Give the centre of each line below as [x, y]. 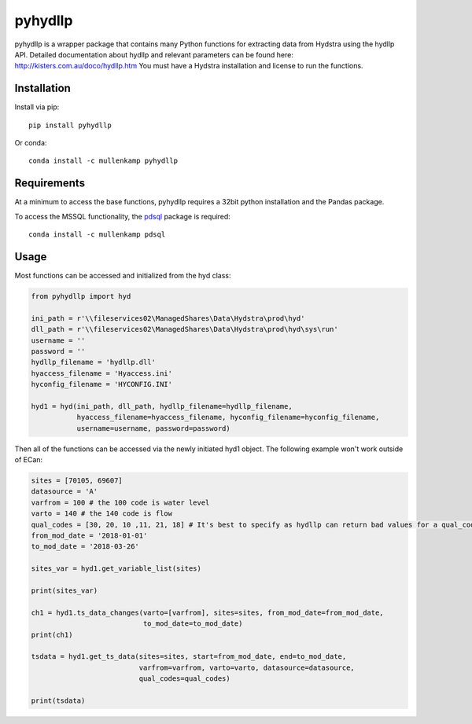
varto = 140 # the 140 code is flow [102, 514]
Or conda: [31, 143]
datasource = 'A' [65, 492]
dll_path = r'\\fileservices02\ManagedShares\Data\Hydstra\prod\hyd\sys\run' [184, 329]
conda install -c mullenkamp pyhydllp [103, 161]
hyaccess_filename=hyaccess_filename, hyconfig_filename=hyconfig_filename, [228, 417]
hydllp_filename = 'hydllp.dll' [94, 362]
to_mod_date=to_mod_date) [193, 624]
